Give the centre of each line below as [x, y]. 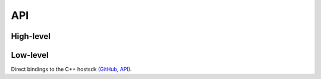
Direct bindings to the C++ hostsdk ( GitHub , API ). [71, 69]
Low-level [30, 55]
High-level [31, 36]
